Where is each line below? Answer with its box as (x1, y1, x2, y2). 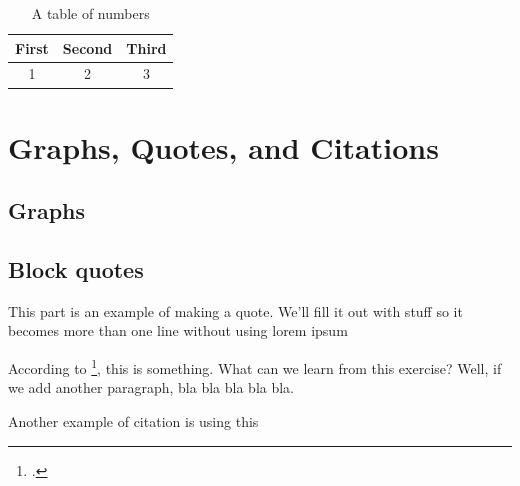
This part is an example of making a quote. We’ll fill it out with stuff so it (8, 300, 463, 321)
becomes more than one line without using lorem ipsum (8, 320, 348, 341)
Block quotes (8, 254, 144, 285)
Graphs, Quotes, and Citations (8, 126, 439, 167)
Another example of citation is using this (8, 410, 259, 431)
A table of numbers (31, 3, 150, 23)
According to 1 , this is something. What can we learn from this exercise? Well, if (8, 355, 502, 378)
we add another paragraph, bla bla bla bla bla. (8, 377, 295, 398)
